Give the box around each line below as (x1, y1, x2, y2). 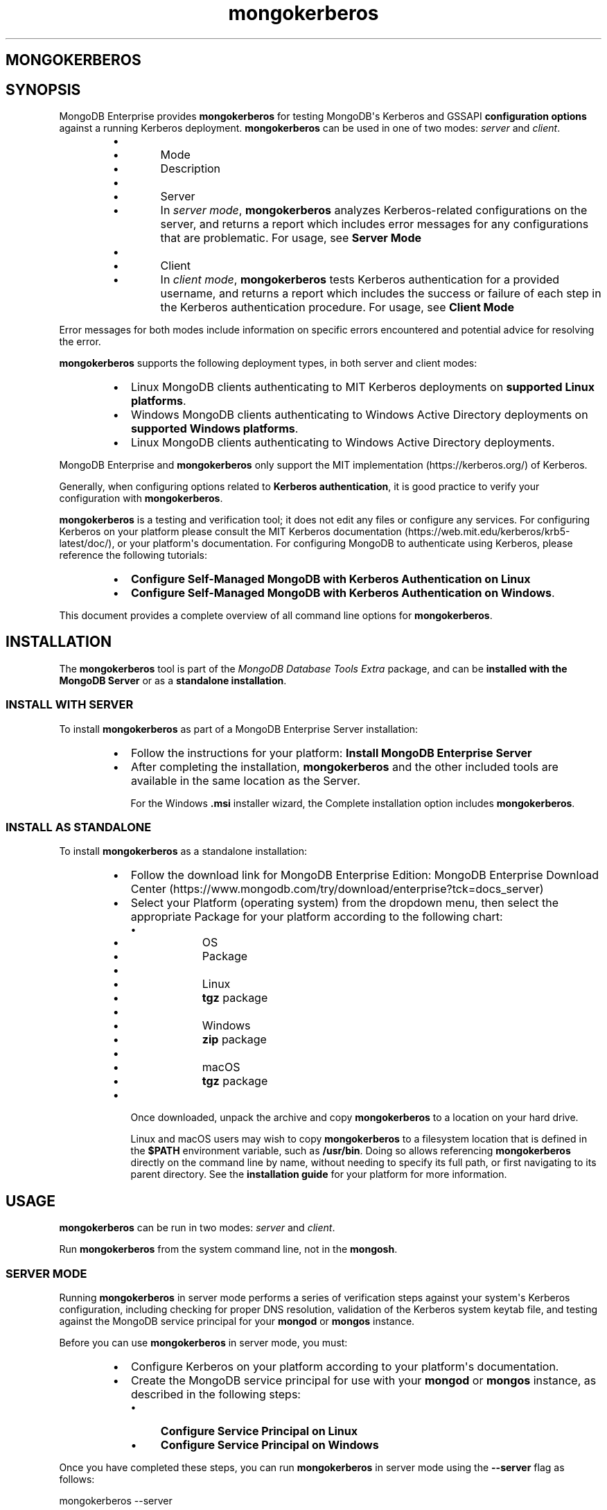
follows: (59, 1473, 95, 1485)
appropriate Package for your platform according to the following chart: (130, 910, 503, 924)
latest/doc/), (59, 537, 115, 550)
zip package (202, 1032, 267, 1047)
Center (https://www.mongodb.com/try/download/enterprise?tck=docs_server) (130, 882, 544, 896)
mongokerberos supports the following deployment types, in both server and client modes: (59, 357, 477, 370)
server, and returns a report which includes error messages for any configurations (160, 217, 589, 232)
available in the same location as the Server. (130, 773, 360, 788)
